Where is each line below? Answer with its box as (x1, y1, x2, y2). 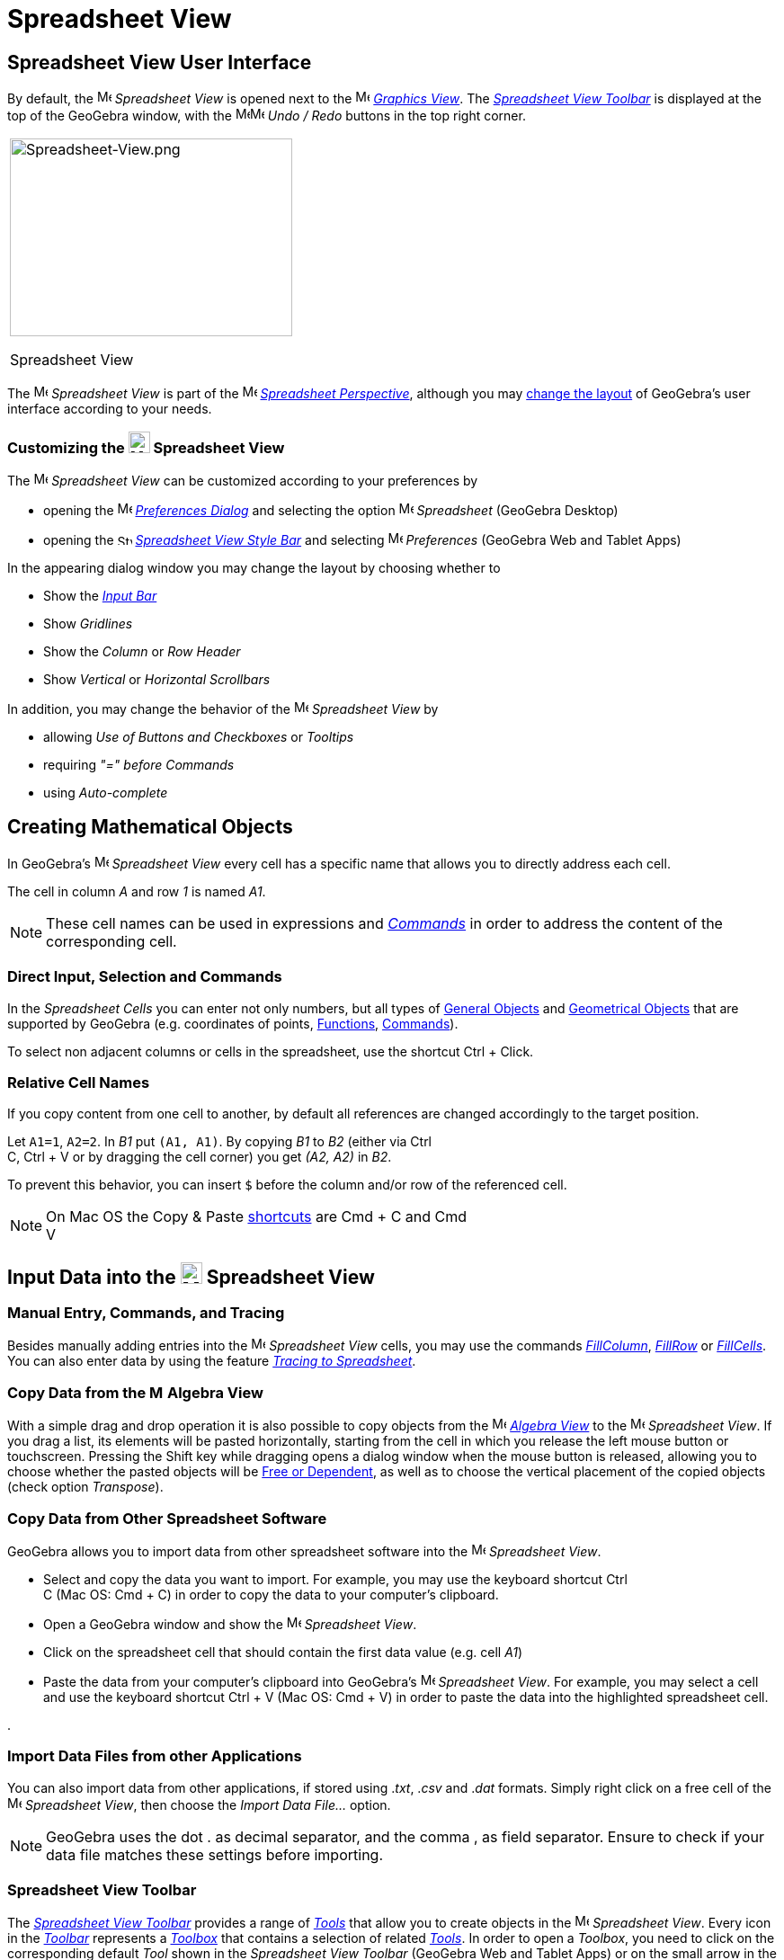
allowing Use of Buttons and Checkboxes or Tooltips (43, 728, 354, 744)
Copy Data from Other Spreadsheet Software (7, 1509, 327, 1528)
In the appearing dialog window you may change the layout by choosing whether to (7, 559, 501, 575)
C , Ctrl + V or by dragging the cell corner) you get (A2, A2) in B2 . (7, 1149, 392, 1165)
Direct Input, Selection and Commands (7, 967, 282, 986)
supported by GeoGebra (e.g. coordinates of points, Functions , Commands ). (7, 1015, 459, 1031)
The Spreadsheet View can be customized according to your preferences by (7, 472, 478, 488)
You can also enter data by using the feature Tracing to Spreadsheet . (7, 1353, 416, 1369)
